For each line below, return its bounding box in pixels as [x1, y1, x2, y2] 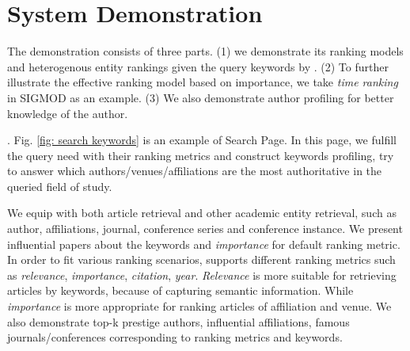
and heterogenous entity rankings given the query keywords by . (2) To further [7, 58, 389, 74]
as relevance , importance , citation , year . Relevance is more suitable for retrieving [7, 266, 397, 283]
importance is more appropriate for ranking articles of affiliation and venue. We [7, 298, 392, 315]
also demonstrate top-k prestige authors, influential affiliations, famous [7, 313, 350, 330]
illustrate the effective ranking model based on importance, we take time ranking [7, 74, 398, 90]
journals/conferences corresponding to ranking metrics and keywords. [7, 329, 343, 345]
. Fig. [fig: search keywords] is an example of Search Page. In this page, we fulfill [7, 132, 397, 148]
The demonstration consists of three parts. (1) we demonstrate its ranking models [7, 43, 404, 59]
